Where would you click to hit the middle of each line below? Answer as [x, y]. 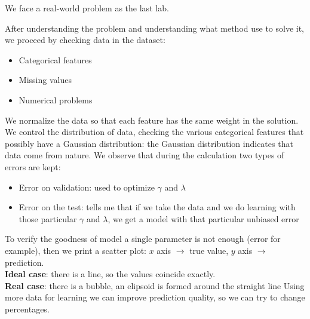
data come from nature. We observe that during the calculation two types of [145, 155]
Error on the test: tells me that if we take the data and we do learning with [157, 207]
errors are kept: [33, 166]
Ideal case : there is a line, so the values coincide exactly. [110, 274]
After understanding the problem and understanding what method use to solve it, [155, 28]
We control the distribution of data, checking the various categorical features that [154, 132]
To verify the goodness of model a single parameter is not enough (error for [143, 239]
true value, [209, 250]
